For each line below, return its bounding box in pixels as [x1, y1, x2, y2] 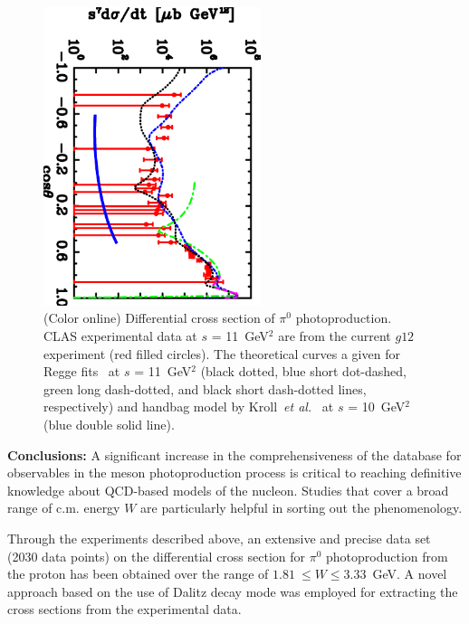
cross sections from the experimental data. [7, 600, 242, 619]
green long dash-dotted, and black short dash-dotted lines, [43, 379, 367, 398]
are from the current [278, 326, 391, 345]
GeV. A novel [372, 564, 447, 583]
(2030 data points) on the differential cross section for [7, 546, 306, 565]
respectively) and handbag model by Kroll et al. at [43, 397, 334, 416]
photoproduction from [326, 546, 448, 565]
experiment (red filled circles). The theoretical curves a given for [43, 344, 400, 363]
